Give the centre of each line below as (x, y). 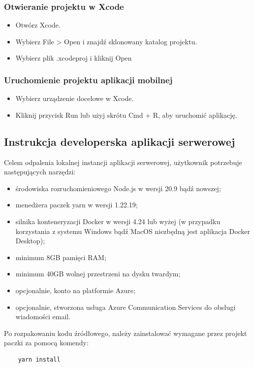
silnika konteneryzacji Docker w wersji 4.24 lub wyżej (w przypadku (118, 221)
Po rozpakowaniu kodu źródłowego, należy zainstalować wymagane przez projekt (126, 333)
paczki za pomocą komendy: (46, 343)
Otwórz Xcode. (38, 25)
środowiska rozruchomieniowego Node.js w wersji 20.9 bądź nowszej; (118, 188)
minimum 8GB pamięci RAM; (61, 257)
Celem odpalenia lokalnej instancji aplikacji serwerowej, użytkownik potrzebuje (123, 162)
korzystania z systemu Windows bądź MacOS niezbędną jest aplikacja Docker (133, 231)
